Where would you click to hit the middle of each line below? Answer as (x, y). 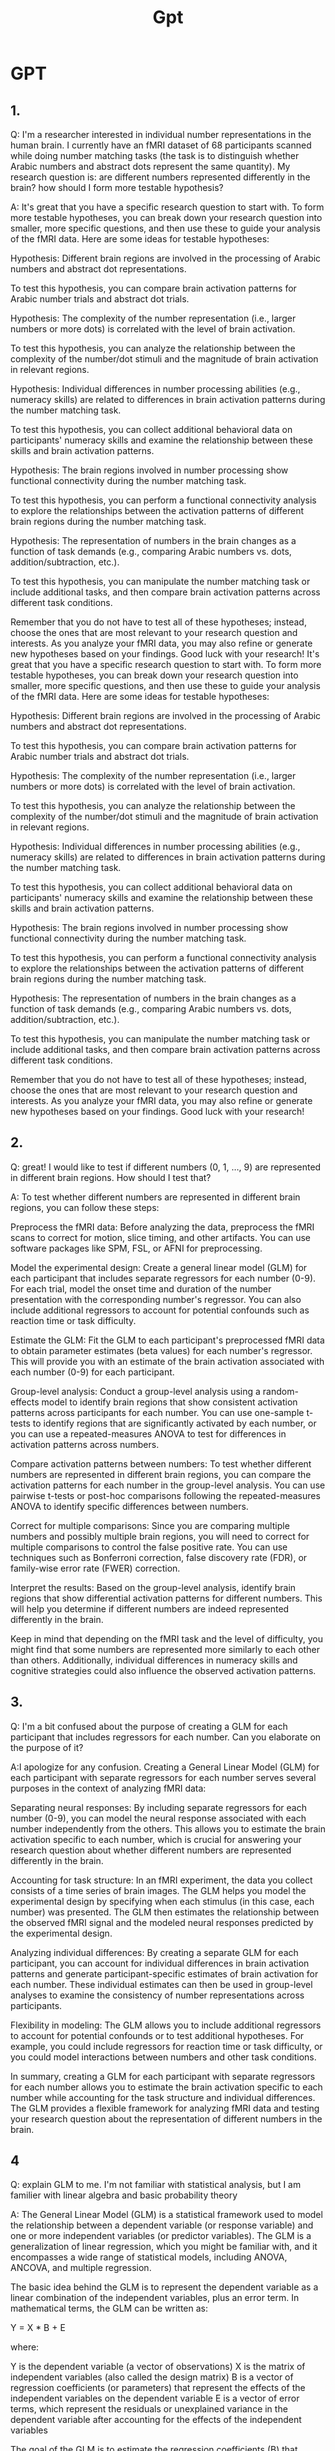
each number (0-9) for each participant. (92, 1372)
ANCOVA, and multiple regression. (81, 2268)
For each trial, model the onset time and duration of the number (141, 1288)
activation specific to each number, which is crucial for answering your (156, 1839)
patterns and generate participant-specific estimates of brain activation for (164, 1973)
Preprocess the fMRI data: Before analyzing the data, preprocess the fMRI (162, 1227)
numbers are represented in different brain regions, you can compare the (161, 1474)
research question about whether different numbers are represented (151, 1850)
